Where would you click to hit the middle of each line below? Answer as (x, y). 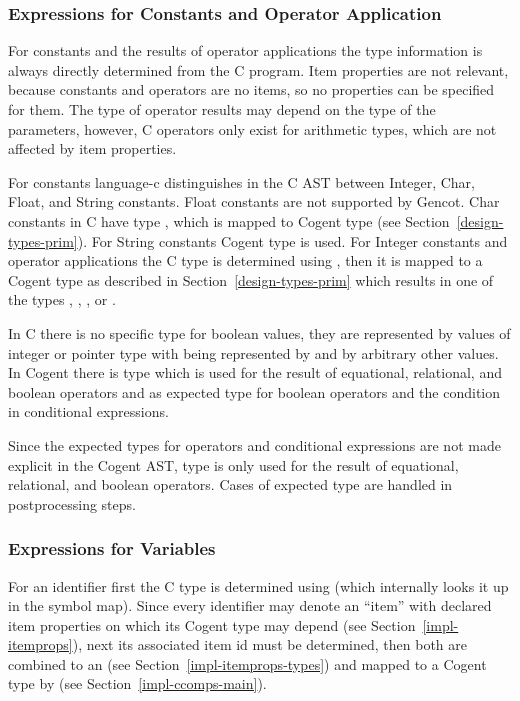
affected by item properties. (92, 148)
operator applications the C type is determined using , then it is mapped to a (245, 260)
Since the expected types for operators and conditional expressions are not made (254, 444)
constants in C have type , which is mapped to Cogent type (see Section (229, 220)
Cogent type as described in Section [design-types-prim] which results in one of (251, 279)
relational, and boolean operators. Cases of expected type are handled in (230, 484)
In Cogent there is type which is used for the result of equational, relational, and (255, 372)
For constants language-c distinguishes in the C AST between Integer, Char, (241, 181)
